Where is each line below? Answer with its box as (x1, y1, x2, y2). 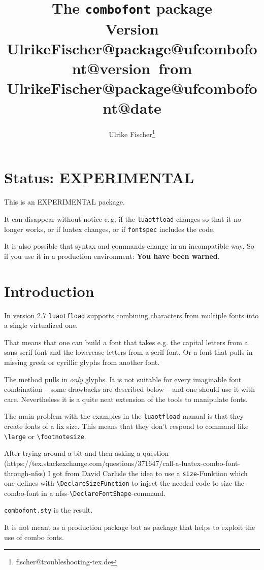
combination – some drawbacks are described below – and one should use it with (4, 384, 255, 394)
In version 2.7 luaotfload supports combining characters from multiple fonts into (4, 310, 259, 320)
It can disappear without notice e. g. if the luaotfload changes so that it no (4, 213, 241, 224)
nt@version (72, 57, 151, 78)
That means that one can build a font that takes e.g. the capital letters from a (4, 337, 248, 347)
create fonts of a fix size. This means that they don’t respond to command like (4, 421, 249, 431)
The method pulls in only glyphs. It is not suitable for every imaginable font (4, 374, 242, 384)
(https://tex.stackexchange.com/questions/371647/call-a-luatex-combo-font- (4, 457, 241, 468)
